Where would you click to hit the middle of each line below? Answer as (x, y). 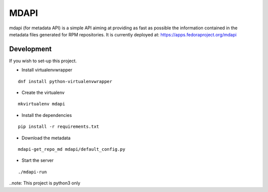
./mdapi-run (33, 172)
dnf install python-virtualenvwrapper (65, 81)
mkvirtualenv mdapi (42, 104)
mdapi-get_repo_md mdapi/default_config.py (72, 149)
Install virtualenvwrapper (47, 70)
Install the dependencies (47, 115)
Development (31, 49)
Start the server (38, 160)
